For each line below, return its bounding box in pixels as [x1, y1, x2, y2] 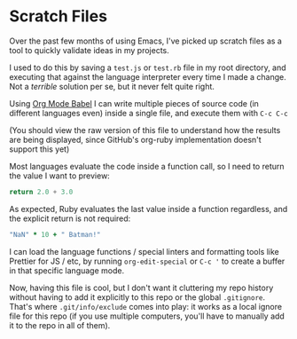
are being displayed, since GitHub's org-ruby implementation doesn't [9, 134, 262, 145]
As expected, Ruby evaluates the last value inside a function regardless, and [9, 203, 288, 214]
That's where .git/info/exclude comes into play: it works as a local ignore [9, 301, 282, 311]
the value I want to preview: [9, 170, 111, 181]
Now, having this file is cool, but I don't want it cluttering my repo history [9, 282, 274, 293]
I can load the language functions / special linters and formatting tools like [9, 246, 279, 256]
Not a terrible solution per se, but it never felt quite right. [9, 81, 215, 91]
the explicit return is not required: [9, 213, 131, 224]
